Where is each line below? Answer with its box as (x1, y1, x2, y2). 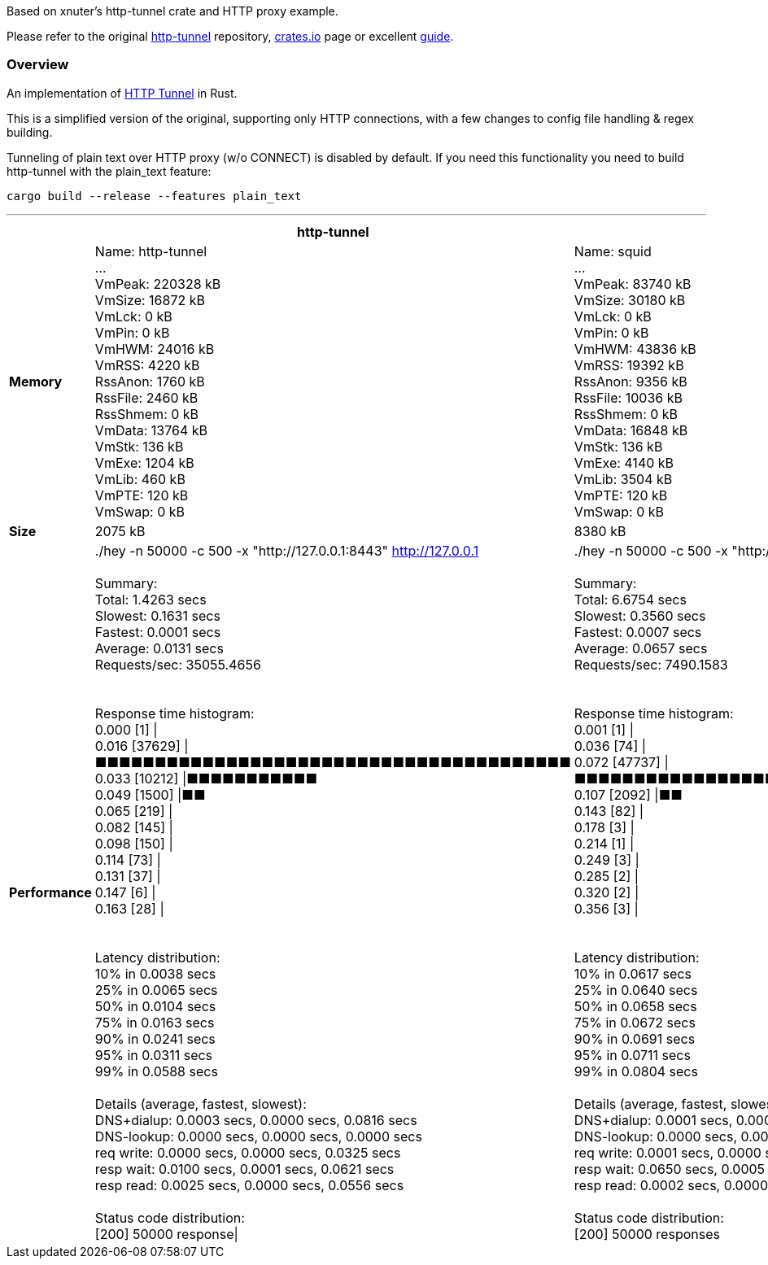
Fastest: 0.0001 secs (94, 623, 221, 640)
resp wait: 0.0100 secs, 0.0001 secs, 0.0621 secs (94, 1160, 395, 1177)
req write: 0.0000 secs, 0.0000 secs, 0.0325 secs (94, 1144, 401, 1161)
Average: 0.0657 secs (574, 639, 708, 656)
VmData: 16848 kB (574, 421, 688, 438)
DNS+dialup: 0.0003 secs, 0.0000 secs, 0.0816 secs (94, 1111, 417, 1128)
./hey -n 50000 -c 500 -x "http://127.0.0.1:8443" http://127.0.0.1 (94, 542, 479, 559)
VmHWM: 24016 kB (94, 340, 215, 357)
